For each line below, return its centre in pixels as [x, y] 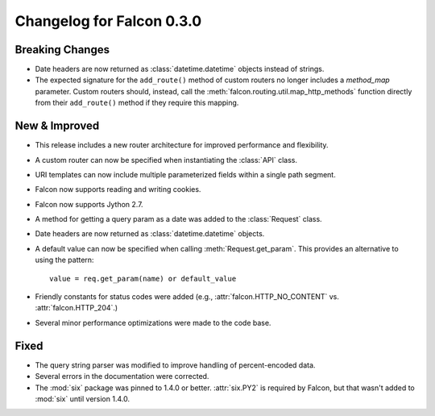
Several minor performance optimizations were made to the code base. [153, 322]
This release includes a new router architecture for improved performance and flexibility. [182, 145]
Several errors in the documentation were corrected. [122, 376]
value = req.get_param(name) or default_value [143, 279]
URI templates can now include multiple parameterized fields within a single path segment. [185, 174]
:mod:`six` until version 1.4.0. [83, 398]
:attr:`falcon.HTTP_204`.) [77, 308]
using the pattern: [64, 260]
